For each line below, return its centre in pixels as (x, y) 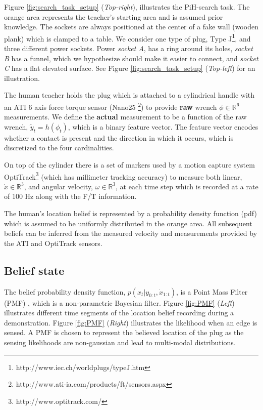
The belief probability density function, (65, 291)
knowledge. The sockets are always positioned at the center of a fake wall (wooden (131, 27)
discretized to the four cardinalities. (59, 148)
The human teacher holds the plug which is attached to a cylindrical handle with (129, 95)
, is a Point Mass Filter (212, 291)
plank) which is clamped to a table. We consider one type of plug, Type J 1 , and (127, 37)
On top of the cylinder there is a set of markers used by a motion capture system (129, 165)
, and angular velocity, (58, 186)
